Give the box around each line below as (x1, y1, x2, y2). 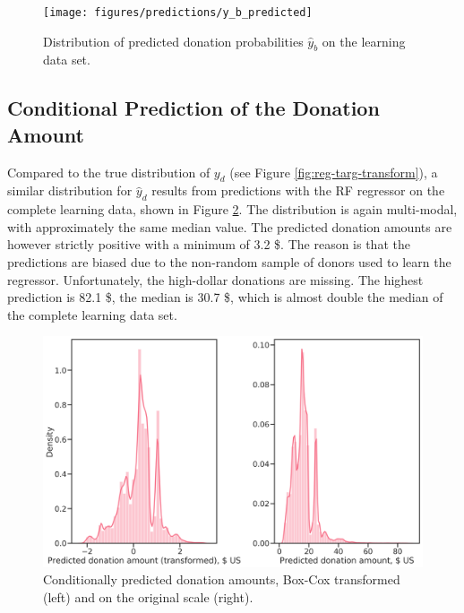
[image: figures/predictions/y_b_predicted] (43, 6, 313, 19)
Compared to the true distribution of (7, 162, 211, 181)
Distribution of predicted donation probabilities (43, 31, 304, 50)
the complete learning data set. (7, 305, 177, 324)
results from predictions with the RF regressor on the (151, 181, 445, 200)
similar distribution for (7, 181, 133, 200)
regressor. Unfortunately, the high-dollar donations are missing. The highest (7, 270, 424, 289)
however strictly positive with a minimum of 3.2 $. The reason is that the (7, 235, 410, 254)
